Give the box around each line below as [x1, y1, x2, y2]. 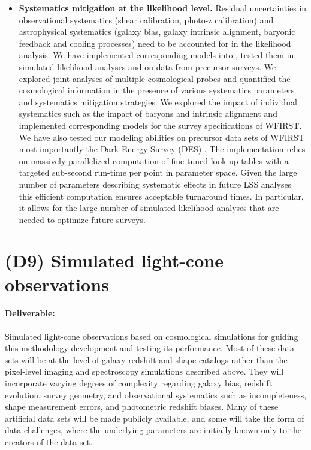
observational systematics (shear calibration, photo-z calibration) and [19, 13, 274, 26]
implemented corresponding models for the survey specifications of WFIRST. [19, 119, 302, 131]
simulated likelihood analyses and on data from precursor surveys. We [19, 60, 276, 73]
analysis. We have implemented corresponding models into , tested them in [19, 49, 294, 61]
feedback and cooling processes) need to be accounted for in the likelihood [19, 37, 291, 49]
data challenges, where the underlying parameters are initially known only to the [5, 424, 302, 436]
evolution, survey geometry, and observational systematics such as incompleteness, [5, 388, 307, 401]
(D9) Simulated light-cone [5, 248, 224, 273]
